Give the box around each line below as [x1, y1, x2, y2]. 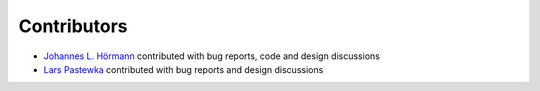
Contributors [18, 15, 129, 37]
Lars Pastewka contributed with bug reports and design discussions [43, 63, 324, 75]
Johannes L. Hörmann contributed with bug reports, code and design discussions [43, 50, 380, 62]
